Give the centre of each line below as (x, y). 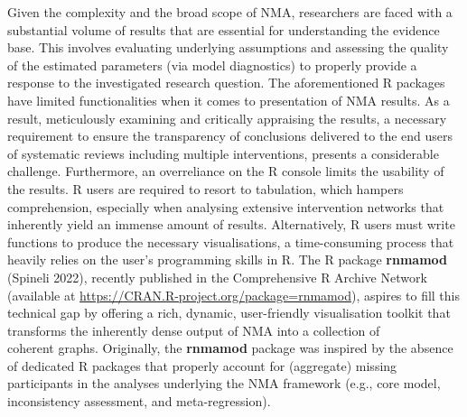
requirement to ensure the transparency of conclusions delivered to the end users (230, 136)
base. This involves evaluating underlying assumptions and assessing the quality (228, 47)
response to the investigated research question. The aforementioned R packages (226, 83)
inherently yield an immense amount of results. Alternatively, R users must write (231, 224)
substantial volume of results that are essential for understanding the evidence (224, 29)
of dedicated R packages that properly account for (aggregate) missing (202, 365)
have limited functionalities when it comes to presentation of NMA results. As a (229, 100)
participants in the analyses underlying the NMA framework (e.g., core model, (224, 383)
